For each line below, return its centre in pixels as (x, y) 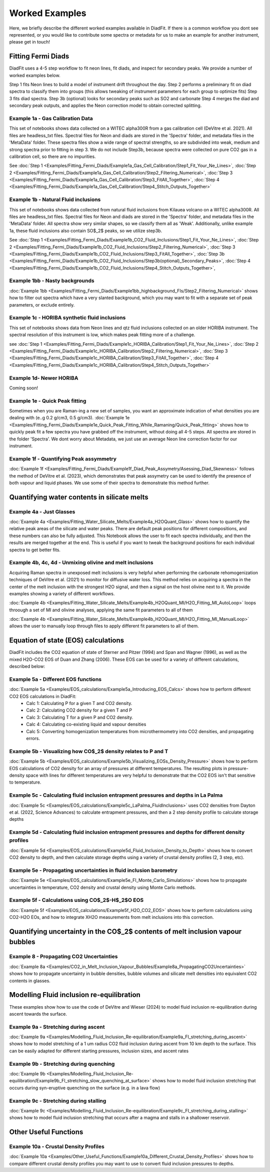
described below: (27, 666)
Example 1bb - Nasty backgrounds (52, 281)
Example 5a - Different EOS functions (55, 679)
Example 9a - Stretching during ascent (57, 1027)
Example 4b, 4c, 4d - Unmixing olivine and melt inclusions (81, 563)
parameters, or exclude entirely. (42, 305)
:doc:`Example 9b (27, 1074)
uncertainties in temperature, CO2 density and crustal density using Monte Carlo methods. (102, 887)
